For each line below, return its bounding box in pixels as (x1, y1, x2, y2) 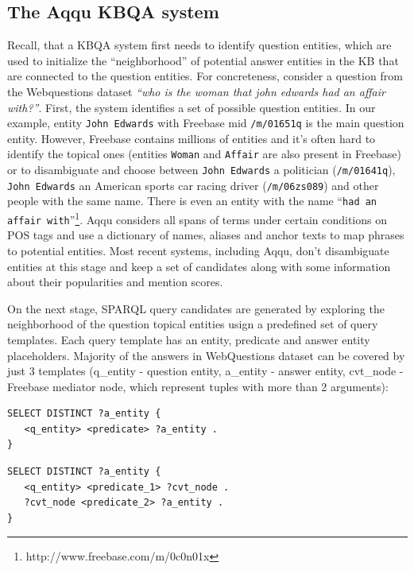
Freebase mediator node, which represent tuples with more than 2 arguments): (7, 378, 389, 394)
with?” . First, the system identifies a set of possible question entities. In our (7, 99, 376, 115)
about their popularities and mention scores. (7, 273, 223, 290)
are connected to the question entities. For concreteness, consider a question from (7, 68, 403, 84)
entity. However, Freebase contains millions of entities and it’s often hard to (7, 130, 376, 146)
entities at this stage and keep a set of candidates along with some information (7, 258, 391, 274)
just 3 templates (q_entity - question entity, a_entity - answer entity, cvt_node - (7, 363, 404, 379)
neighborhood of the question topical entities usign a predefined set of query (7, 316, 378, 332)
